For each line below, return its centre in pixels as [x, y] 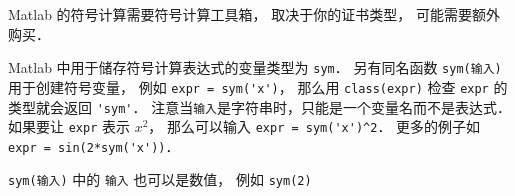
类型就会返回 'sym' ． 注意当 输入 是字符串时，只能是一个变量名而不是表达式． [259, 106]
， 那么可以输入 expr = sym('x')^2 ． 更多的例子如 [314, 126]
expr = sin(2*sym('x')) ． [94, 145]
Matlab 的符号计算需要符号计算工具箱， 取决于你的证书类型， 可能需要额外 [254, 14]
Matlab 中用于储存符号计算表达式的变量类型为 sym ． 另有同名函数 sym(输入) [255, 67]
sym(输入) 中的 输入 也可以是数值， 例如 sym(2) [160, 179]
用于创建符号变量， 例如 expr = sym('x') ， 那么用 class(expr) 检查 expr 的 [258, 86]
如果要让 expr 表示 [69, 126]
